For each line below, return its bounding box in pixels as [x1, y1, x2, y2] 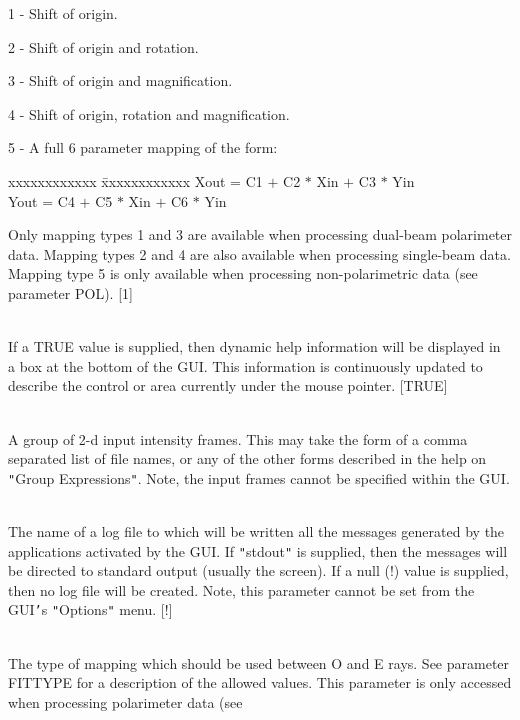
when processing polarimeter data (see [8, 691, 243, 712]
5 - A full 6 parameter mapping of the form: [8, 137, 278, 158]
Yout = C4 [8, 190, 75, 211]
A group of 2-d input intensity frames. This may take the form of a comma [8, 428, 468, 449]
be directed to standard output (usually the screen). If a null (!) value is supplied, [8, 560, 509, 581]
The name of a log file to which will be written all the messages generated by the [8, 520, 505, 541]
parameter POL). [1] [8, 282, 133, 303]
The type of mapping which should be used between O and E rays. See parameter [8, 652, 510, 673]
